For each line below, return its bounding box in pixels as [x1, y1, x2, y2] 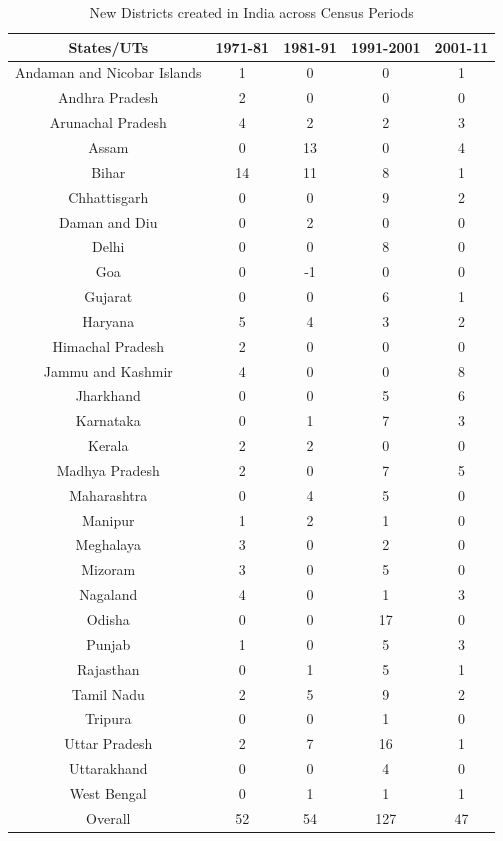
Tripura [85, 708, 132, 729]
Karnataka [75, 410, 141, 431]
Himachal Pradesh [52, 335, 165, 356]
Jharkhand [75, 385, 141, 406]
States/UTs [68, 36, 149, 57]
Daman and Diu [59, 211, 158, 232]
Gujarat [84, 286, 133, 307]
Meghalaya [75, 534, 141, 555]
